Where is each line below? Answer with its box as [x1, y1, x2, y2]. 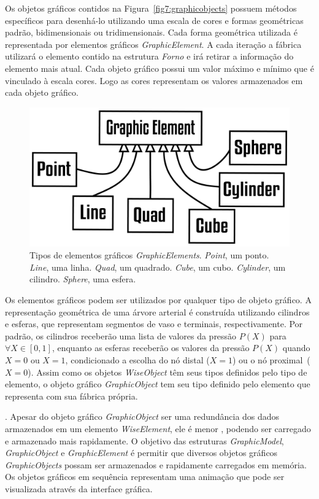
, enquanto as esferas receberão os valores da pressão [52, 341, 250, 354]
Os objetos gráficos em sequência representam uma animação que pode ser [5, 470, 285, 483]
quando [282, 341, 310, 354]
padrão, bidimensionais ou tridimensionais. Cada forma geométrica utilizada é [5, 26, 298, 39]
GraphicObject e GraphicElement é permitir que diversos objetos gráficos [5, 446, 278, 459]
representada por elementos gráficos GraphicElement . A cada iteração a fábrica [5, 37, 302, 50]
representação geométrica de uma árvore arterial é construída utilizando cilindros [5, 305, 310, 318]
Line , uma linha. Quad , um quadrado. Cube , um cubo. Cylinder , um [29, 260, 286, 273]
